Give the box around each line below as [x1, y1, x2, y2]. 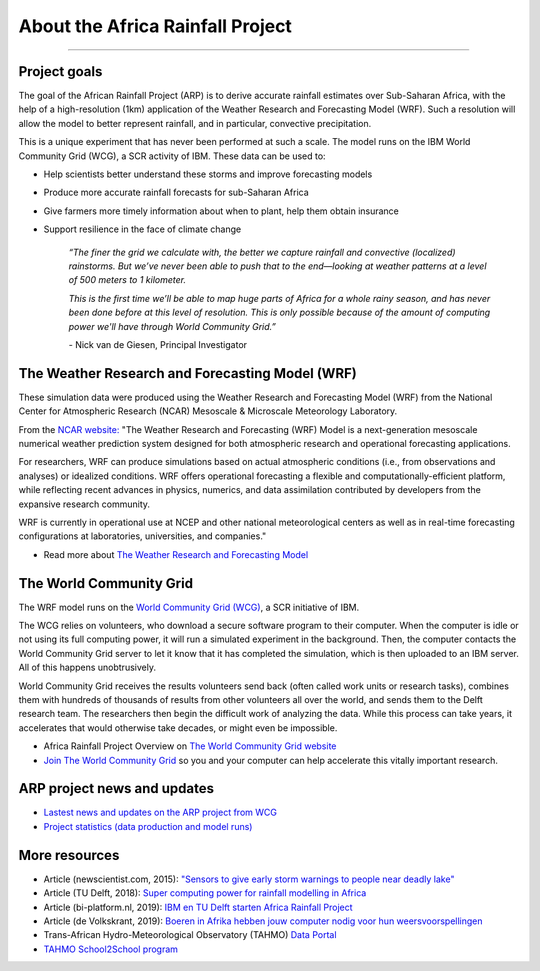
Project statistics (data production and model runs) [43, 820, 253, 832]
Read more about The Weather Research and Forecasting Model [43, 548, 309, 560]
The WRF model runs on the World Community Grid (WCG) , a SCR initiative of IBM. [18, 601, 360, 613]
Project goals [18, 63, 103, 80]
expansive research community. [18, 498, 150, 510]
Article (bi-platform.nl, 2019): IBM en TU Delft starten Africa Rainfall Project [43, 901, 354, 913]
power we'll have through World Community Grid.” [68, 320, 277, 332]
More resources [18, 846, 120, 864]
